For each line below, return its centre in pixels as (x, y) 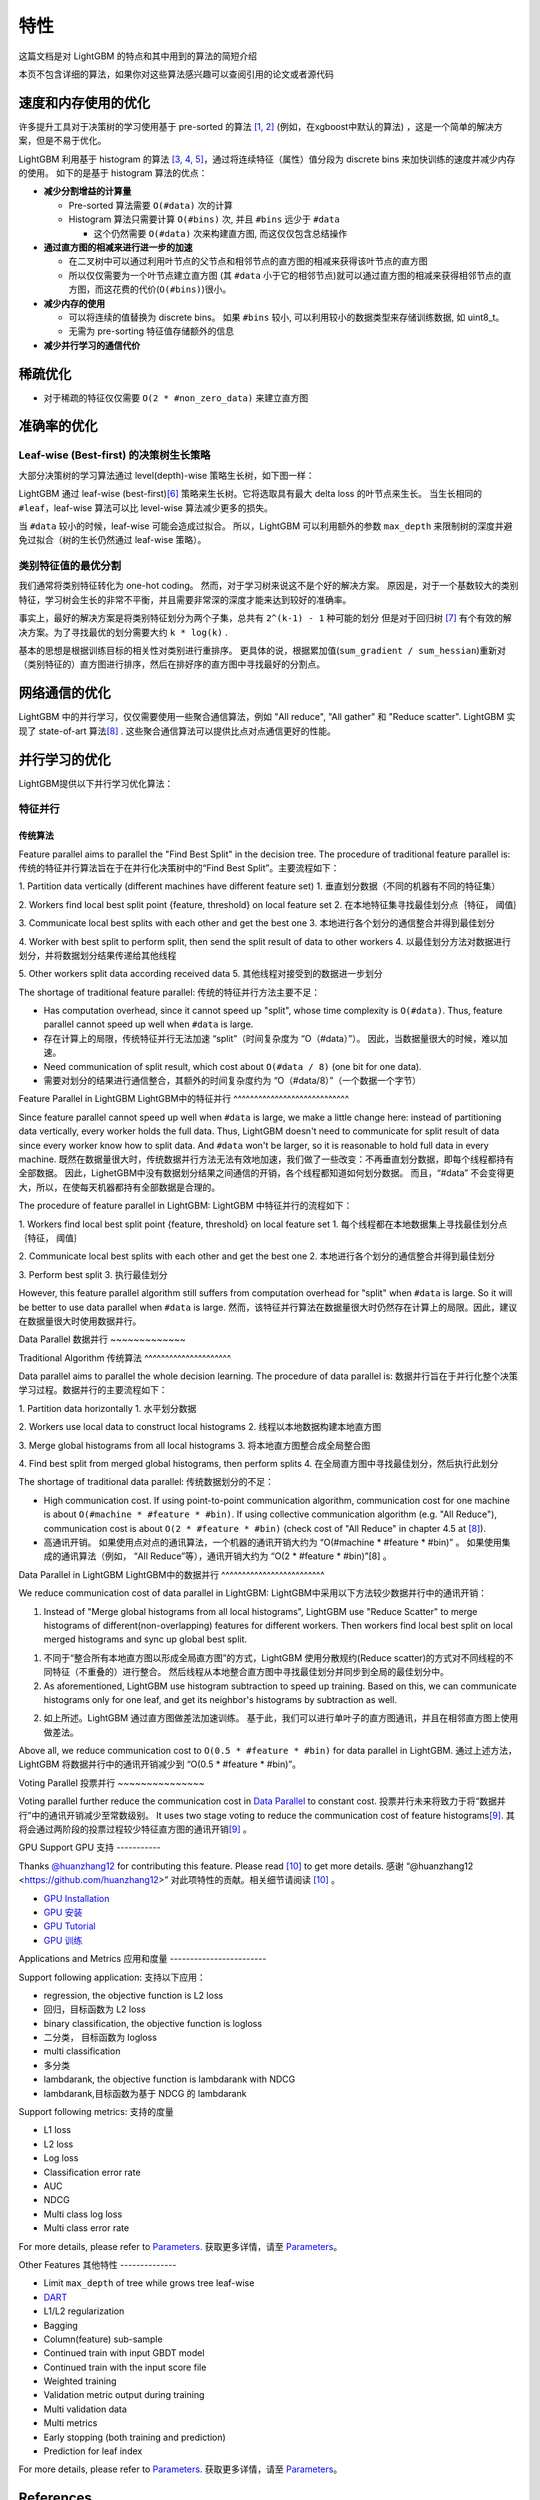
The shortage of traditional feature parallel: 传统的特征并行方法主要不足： (169, 992)
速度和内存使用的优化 (84, 102)
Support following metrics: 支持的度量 (96, 2112)
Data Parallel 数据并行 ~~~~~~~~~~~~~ (102, 1339)
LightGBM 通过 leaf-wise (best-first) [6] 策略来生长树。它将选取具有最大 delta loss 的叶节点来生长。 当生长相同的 (250, 494)
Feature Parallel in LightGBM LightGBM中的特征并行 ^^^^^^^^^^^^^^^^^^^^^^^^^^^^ (184, 1099)
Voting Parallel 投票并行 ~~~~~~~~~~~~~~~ (111, 1782)
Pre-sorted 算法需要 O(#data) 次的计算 (151, 205)
